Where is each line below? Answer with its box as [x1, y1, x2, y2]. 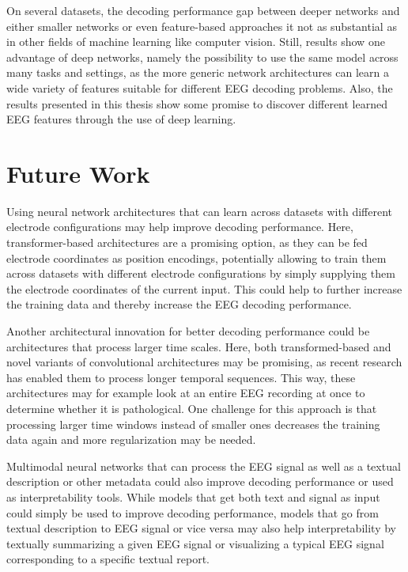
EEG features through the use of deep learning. [6, 111, 236, 127]
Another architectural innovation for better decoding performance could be [6, 323, 370, 339]
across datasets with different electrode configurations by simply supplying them [6, 265, 395, 282]
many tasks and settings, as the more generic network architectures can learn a [6, 64, 390, 81]
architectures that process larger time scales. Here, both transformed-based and [6, 338, 391, 354]
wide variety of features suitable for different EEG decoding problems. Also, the [6, 79, 393, 96]
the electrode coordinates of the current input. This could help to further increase [6, 280, 402, 297]
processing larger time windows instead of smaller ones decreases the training [6, 415, 380, 432]
